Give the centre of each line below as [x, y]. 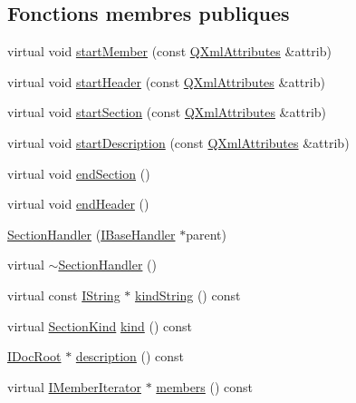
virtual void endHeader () [78, 204]
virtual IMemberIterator [74, 386]
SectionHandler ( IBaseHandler [91, 234]
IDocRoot [34, 356]
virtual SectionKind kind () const [100, 325]
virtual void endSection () [79, 173]
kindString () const [188, 295]
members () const [205, 386]
